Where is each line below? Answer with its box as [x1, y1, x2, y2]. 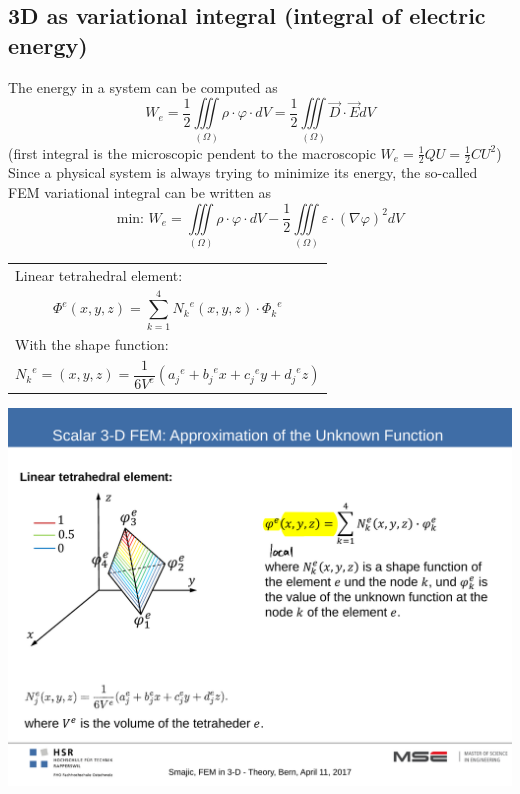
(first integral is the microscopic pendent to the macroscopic [8, 142, 376, 163]
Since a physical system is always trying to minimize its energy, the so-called [8, 162, 478, 183]
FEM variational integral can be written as [8, 181, 272, 202]
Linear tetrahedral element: [15, 264, 183, 285]
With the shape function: [15, 333, 169, 354]
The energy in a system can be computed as [8, 76, 278, 97]
